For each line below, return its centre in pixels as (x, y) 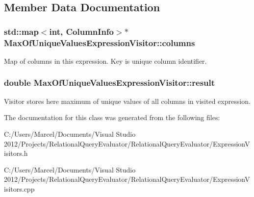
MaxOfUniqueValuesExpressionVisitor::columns (100, 42)
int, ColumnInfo (82, 31)
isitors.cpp (19, 188)
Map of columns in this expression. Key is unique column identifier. (105, 61)
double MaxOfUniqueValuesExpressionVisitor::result (110, 83)
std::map (21, 31)
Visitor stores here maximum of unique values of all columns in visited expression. (127, 101)
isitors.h (16, 153)
